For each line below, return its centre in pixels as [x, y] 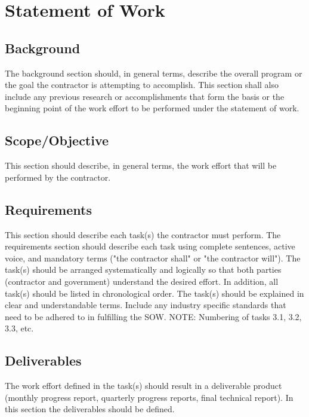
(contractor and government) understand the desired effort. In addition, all [142, 281]
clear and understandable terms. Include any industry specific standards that [146, 305]
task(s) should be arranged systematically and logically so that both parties [143, 270]
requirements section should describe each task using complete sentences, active [150, 246]
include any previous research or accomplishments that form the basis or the [145, 96]
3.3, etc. [19, 328]
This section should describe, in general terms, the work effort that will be [141, 165]
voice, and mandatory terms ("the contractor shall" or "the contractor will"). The [153, 258]
